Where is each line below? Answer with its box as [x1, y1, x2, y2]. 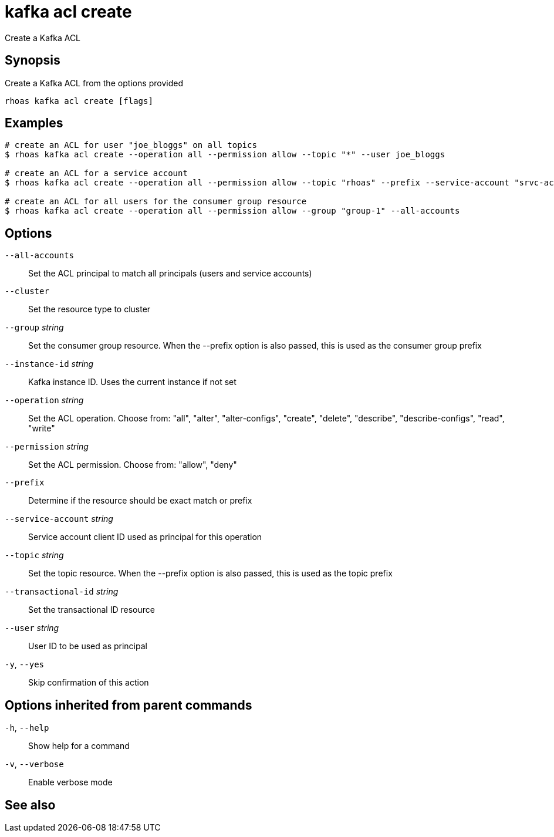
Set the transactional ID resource [28, 605, 155, 615]
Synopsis [5, 53, 60, 68]
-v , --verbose [5, 759, 64, 770]
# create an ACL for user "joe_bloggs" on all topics [5, 140, 257, 150]
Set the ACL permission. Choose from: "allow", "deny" [28, 460, 237, 470]
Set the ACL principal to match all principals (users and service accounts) [28, 268, 312, 279]
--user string [5, 623, 59, 633]
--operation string [5, 395, 84, 406]
